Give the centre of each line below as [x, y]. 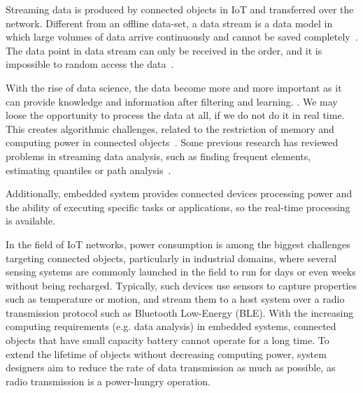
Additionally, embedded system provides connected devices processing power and [179, 193]
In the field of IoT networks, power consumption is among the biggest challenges [178, 244]
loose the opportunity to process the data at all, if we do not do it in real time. [175, 115]
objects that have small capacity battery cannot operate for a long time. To [168, 340]
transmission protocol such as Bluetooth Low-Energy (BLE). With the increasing [180, 312]
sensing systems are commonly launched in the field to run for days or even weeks [181, 272]
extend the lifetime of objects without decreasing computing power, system [166, 353]
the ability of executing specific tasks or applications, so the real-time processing [178, 207]
